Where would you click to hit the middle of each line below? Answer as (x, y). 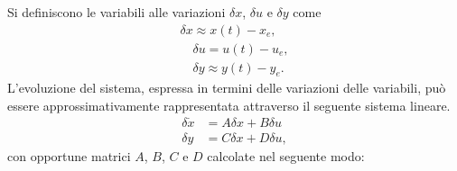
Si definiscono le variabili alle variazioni (117, 12)
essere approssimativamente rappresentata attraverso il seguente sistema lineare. (229, 106)
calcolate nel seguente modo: (286, 155)
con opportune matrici (69, 155)
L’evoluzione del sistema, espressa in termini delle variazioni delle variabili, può (227, 88)
